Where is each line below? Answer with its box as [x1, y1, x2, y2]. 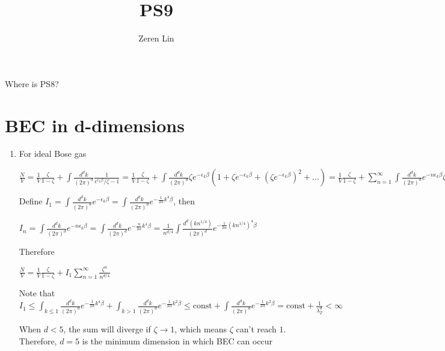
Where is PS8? [5, 77, 59, 90]
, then [173, 195, 195, 207]
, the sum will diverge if [63, 323, 151, 335]
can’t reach [236, 323, 277, 335]
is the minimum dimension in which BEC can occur [82, 334, 273, 347]
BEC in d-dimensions [5, 112, 185, 137]
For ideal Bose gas [19, 147, 87, 160]
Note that [19, 287, 55, 299]
